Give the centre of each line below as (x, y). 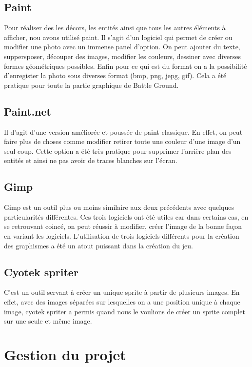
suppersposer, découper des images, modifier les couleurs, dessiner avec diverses (123, 56)
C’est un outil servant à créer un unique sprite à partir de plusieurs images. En (122, 292)
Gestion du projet (65, 354)
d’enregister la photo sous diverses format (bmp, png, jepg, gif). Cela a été (115, 75)
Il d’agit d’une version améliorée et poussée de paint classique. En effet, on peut (123, 132)
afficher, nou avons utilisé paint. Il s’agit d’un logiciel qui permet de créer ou (118, 37)
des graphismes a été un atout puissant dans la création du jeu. (98, 245)
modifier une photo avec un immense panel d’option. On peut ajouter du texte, (122, 47)
